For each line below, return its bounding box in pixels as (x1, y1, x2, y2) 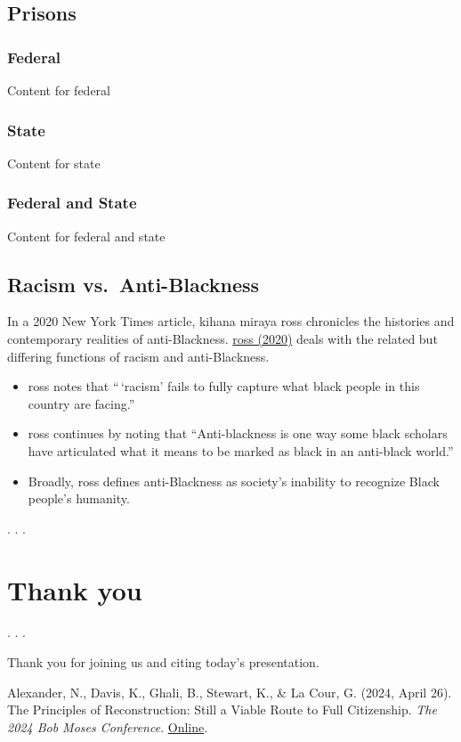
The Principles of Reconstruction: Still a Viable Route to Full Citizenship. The (7, 700, 437, 719)
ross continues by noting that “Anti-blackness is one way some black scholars (28, 424, 448, 443)
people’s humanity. (28, 489, 130, 508)
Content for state (7, 153, 101, 172)
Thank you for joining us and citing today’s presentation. (7, 653, 319, 672)
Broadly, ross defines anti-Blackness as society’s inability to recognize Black (28, 471, 440, 490)
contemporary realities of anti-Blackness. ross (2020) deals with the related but (7, 330, 438, 348)
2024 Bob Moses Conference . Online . (7, 717, 208, 736)
